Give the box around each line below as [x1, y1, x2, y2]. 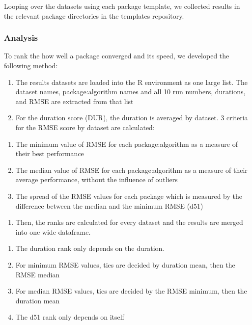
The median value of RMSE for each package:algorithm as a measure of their [15, 164, 248, 175]
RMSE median [15, 269, 60, 279]
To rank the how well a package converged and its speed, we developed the [4, 51, 229, 61]
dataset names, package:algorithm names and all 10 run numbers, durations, [15, 86, 246, 97]
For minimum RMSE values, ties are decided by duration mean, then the [15, 259, 235, 270]
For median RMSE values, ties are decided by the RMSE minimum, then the [15, 286, 247, 296]
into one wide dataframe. [15, 226, 91, 237]
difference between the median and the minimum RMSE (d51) [15, 200, 203, 211]
